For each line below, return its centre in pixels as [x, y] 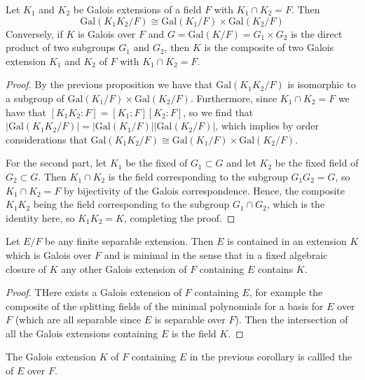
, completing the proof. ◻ [179, 217]
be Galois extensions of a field [137, 9]
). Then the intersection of [291, 319]
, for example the [286, 292]
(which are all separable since [78, 319]
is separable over [190, 319]
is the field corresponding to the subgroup [198, 176]
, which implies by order [267, 126]
